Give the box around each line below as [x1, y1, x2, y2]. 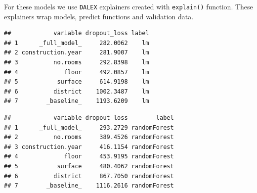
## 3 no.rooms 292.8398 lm [4, 59, 149, 66]
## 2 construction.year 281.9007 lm [4, 49, 149, 56]
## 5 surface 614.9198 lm [4, 78, 149, 86]
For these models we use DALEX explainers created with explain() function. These [4, 1, 253, 11]
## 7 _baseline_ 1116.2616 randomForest [4, 182, 174, 190]
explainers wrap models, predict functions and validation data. [4, 11, 194, 21]
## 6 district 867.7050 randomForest [4, 172, 174, 180]
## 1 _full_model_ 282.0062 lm [4, 39, 149, 47]
